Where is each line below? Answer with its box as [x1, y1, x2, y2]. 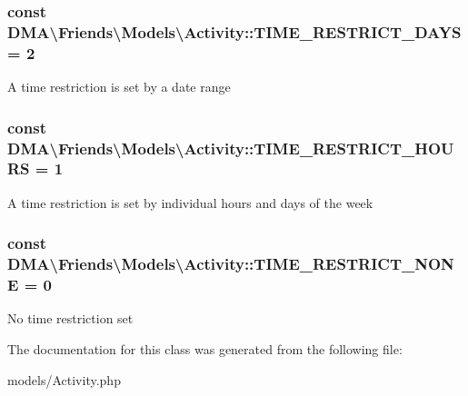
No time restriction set [7, 309, 134, 328]
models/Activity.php [7, 370, 121, 389]
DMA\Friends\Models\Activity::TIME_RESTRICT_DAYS [7, 20, 462, 43]
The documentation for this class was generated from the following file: [7, 339, 403, 358]
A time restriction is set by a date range [7, 77, 231, 96]
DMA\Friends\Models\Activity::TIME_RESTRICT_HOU [7, 136, 454, 159]
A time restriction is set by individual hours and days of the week [7, 193, 373, 212]
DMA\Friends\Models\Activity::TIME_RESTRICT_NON [7, 252, 454, 275]
